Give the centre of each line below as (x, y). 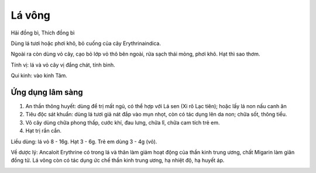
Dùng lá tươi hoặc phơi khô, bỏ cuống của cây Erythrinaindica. (86, 43)
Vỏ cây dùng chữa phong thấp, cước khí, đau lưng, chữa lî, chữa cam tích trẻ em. (123, 122)
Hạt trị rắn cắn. (43, 131)
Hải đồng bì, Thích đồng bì (43, 33)
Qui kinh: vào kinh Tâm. (39, 75)
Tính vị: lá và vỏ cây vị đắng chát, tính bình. (63, 65)
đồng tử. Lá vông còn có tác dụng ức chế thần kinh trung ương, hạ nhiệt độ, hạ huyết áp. (118, 160)
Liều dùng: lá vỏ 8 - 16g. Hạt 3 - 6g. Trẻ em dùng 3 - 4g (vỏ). (84, 141)
